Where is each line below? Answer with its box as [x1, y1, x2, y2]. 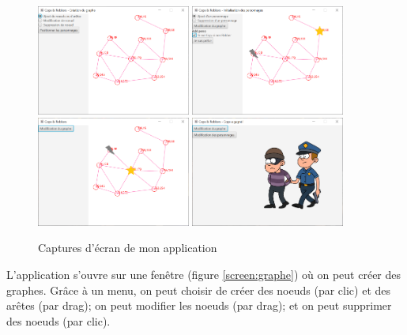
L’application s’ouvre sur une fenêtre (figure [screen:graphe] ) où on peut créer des [6, 266, 401, 283]
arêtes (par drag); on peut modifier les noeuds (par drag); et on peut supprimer [6, 297, 392, 314]
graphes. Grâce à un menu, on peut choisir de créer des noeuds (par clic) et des [6, 281, 391, 298]
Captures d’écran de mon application [38, 239, 217, 256]
